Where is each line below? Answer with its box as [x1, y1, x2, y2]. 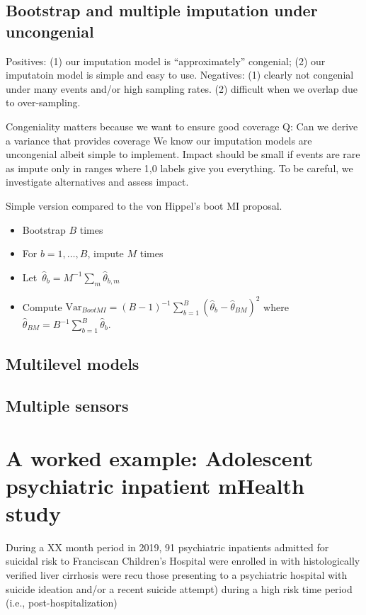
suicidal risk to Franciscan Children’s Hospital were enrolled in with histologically [6, 553, 360, 568]
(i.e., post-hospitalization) [6, 595, 118, 610]
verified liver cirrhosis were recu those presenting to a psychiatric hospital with [6, 568, 348, 582]
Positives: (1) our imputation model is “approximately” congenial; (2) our [6, 53, 326, 68]
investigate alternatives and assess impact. [6, 174, 189, 189]
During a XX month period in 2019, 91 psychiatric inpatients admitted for [6, 539, 329, 554]
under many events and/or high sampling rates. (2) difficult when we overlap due [6, 81, 358, 96]
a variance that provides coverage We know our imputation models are [6, 132, 312, 147]
